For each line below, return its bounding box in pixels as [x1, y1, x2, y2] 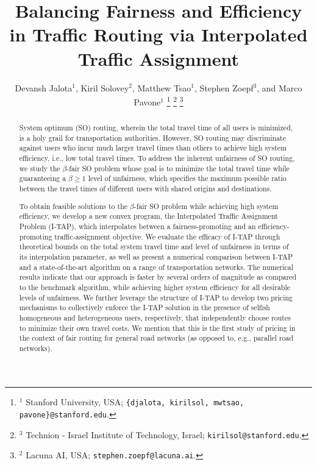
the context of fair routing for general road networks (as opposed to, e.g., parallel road [19, 333, 294, 343]
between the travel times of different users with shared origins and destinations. [19, 183, 272, 194]
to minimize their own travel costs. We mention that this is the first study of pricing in [19, 322, 296, 333]
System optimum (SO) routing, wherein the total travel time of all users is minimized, [19, 122, 293, 133]
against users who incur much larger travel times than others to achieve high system [19, 143, 287, 153]
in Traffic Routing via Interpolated [9, 22, 308, 47]
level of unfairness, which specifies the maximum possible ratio [88, 173, 287, 183]
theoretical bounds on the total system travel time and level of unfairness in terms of [19, 241, 289, 252]
